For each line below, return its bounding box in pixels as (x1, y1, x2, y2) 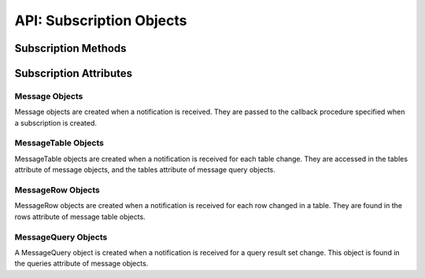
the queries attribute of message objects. (14, 259, 149, 269)
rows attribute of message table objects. (14, 212, 146, 221)
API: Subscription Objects (14, 12, 187, 29)
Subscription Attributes (14, 67, 133, 80)
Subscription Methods (14, 42, 127, 55)
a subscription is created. (14, 118, 98, 127)
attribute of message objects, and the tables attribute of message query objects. (14, 165, 275, 174)
